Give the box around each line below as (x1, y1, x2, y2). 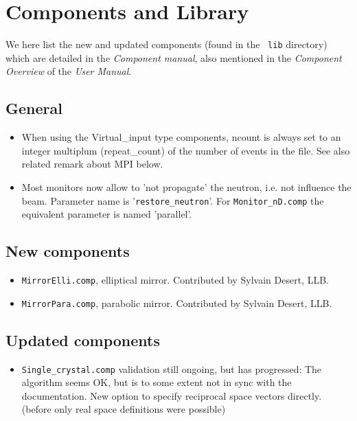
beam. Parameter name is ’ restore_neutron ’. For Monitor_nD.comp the (21, 193, 324, 207)
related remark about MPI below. (21, 157, 163, 171)
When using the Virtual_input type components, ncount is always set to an (21, 130, 341, 144)
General (5, 98, 62, 119)
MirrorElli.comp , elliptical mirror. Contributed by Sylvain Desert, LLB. (21, 273, 329, 286)
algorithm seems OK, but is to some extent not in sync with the (21, 375, 292, 389)
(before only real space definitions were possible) (21, 402, 226, 416)
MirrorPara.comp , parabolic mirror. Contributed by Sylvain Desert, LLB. (21, 295, 332, 310)
